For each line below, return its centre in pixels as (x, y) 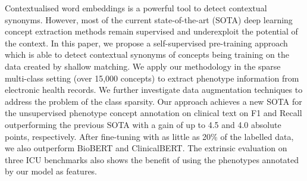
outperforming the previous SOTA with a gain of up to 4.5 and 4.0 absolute (143, 124)
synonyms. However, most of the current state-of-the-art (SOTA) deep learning (149, 19)
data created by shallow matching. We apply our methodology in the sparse (143, 66)
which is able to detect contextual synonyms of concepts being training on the (147, 54)
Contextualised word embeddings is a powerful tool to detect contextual (136, 8)
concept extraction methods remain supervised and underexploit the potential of (151, 31)
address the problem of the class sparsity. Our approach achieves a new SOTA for (153, 101)
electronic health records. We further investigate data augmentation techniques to (154, 90)
